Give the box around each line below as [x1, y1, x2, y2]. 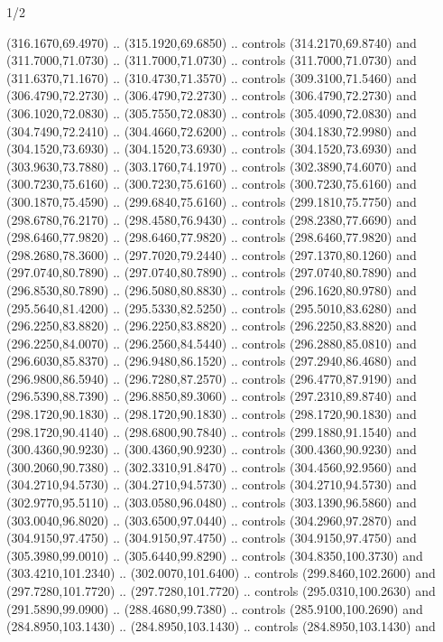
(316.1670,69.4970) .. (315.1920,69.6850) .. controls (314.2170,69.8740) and [6, 33, 417, 51]
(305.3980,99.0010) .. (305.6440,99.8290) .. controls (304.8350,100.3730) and [6, 545, 423, 564]
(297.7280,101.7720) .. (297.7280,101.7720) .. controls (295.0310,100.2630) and [6, 582, 436, 600]
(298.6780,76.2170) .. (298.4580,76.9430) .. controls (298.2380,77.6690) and [6, 209, 417, 228]
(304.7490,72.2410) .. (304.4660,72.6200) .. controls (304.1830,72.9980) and [6, 121, 417, 140]
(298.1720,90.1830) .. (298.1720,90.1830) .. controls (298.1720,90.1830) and [6, 405, 417, 423]
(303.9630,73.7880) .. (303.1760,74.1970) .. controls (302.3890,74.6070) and [6, 156, 417, 175]
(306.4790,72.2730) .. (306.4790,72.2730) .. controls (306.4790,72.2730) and [6, 86, 417, 105]
